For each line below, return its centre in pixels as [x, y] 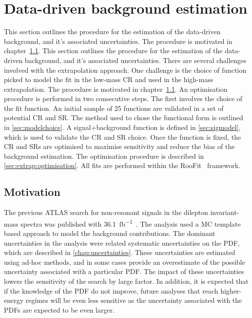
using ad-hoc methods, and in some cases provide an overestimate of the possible [125, 262]
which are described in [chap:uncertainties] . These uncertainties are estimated [120, 252]
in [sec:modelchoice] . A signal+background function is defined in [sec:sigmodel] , [122, 127]
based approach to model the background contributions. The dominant [110, 233]
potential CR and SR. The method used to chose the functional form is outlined [124, 117]
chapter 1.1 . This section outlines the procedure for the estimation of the [113, 51]
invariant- [225, 212]
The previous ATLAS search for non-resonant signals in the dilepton [106, 212]
